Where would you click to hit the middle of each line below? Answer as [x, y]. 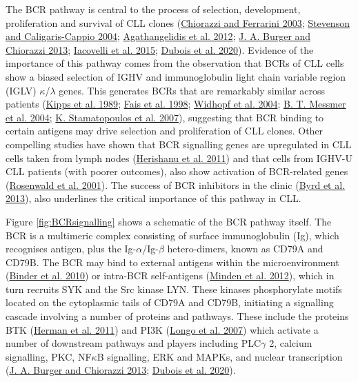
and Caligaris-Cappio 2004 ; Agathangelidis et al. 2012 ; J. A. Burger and [158, 36]
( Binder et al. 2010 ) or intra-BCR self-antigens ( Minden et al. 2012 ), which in [170, 275]
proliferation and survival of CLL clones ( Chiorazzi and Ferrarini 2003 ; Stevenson [178, 22]
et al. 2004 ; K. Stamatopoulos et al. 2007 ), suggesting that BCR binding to [165, 117]
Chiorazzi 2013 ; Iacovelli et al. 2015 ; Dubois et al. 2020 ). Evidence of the [160, 49]
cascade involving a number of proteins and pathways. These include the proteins [177, 316]
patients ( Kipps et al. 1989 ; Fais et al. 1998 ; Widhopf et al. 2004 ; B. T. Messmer [176, 104]
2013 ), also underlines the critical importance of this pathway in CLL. [153, 198]
